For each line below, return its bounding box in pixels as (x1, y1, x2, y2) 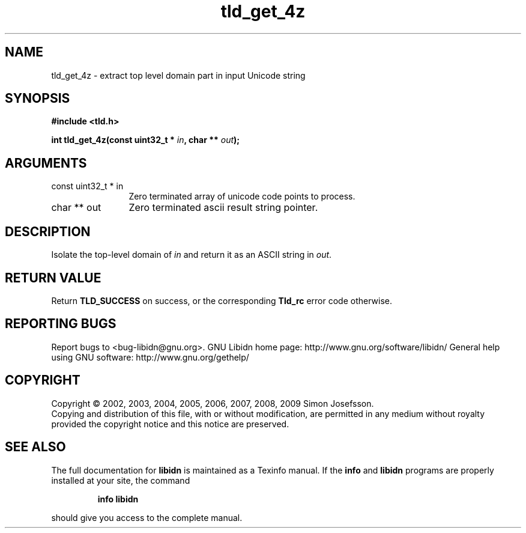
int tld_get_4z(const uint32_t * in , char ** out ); (51, 135, 240, 145)
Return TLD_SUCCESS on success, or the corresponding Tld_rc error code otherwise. (51, 295, 393, 306)
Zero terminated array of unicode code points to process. (128, 191, 355, 202)
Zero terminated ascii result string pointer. (128, 201, 318, 214)
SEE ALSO (5, 439, 66, 455)
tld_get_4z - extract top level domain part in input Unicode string (51, 70, 306, 81)
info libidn (97, 493, 139, 504)
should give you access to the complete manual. (51, 512, 243, 523)
